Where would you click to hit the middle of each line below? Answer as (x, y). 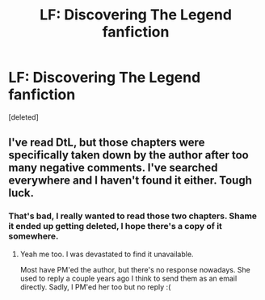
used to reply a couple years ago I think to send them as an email (128, 278)
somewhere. (34, 236)
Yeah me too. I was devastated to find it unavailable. (107, 254)
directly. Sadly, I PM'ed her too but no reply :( (95, 287)
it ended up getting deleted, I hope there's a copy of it (115, 226)
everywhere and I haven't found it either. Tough (130, 181)
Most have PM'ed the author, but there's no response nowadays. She (135, 269)
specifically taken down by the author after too (128, 155)
